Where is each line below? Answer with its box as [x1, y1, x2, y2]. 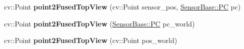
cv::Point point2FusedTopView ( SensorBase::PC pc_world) [4, 18, 195, 28]
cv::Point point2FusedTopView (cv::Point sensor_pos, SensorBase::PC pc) [4, 1, 241, 11]
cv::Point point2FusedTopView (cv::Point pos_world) [4, 35, 177, 45]
